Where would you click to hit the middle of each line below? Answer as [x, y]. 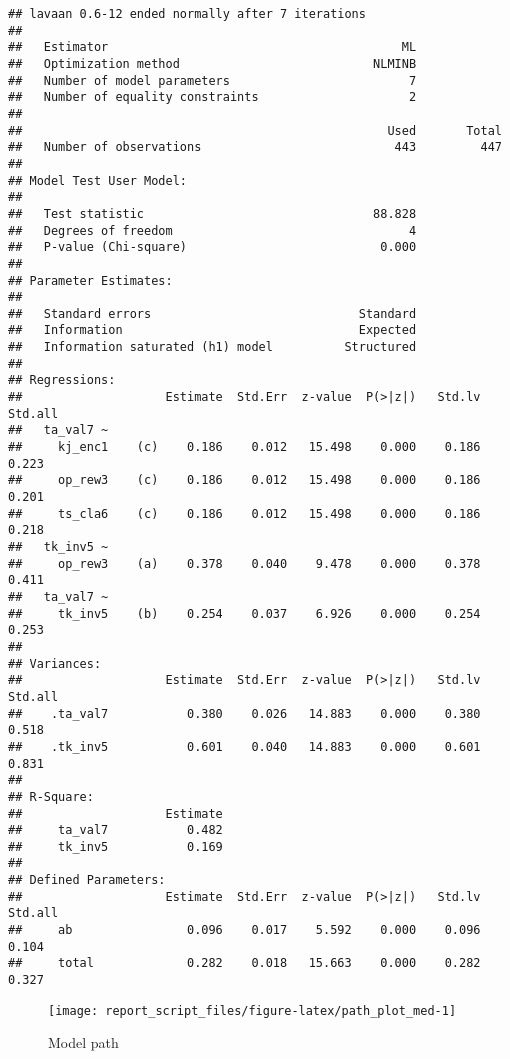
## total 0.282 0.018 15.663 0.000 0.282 [244, 963]
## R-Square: [51, 796]
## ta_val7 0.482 [115, 830]
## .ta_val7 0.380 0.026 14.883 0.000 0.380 [244, 713]
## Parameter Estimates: [90, 280]
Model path [83, 1042]
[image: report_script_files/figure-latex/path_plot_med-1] [252, 1010]
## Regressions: [62, 380]
